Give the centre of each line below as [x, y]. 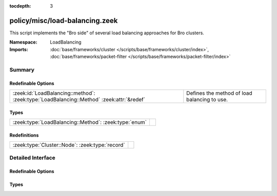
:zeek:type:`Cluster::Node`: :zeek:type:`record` [69, 145]
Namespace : [24, 42]
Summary [22, 70]
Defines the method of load [219, 93]
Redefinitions [24, 135]
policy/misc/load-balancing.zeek [64, 20]
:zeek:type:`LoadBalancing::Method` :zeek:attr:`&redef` [79, 100]
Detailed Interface [33, 158]
